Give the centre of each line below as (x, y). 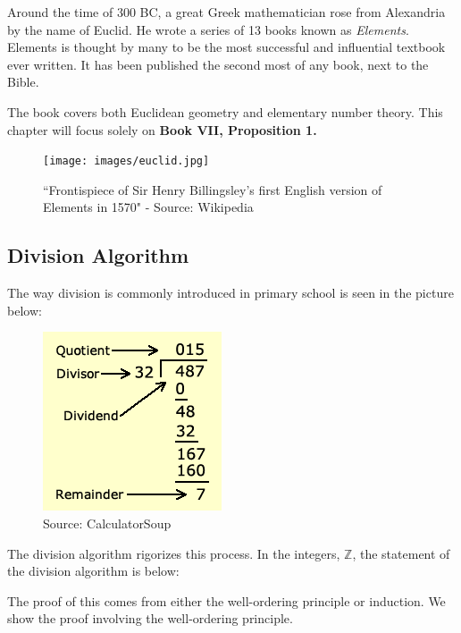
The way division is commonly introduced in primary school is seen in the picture (230, 293)
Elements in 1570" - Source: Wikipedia (148, 207)
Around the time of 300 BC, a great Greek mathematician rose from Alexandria (226, 12)
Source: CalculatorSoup (107, 523)
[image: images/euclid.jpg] (126, 161)
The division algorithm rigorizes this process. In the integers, (174, 553)
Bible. (23, 82)
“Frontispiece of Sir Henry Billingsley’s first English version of (213, 189)
